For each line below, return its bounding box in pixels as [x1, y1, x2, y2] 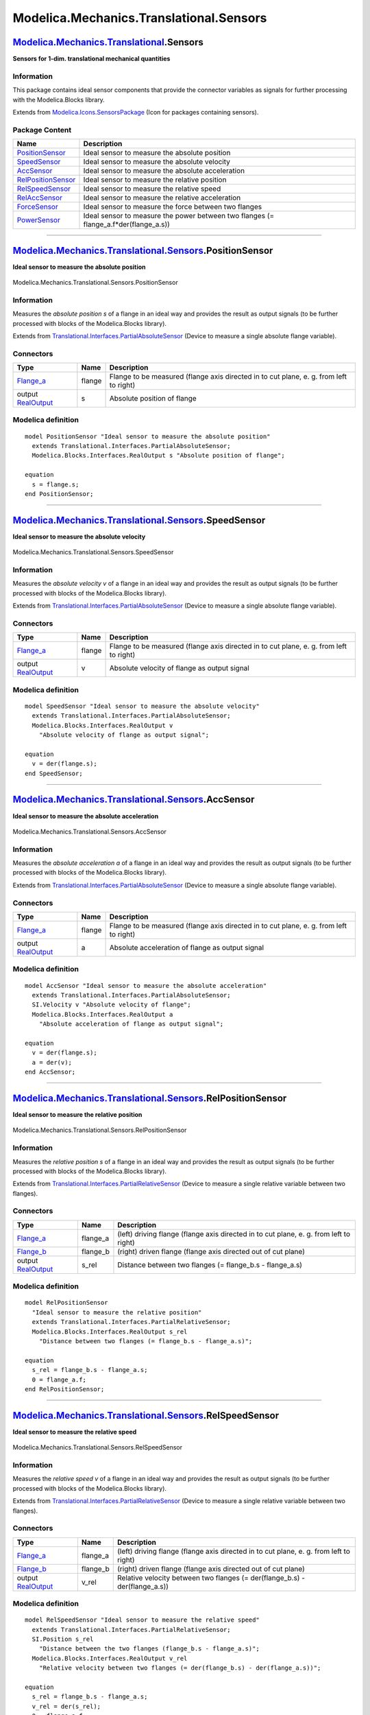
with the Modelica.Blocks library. [12, 95, 106, 104]
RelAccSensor [16, 193, 63, 202]
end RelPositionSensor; [25, 1385, 105, 1393]
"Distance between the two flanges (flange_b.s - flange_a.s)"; [38, 1645, 260, 1653]
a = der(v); [32, 1058, 72, 1066]
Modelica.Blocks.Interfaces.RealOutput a [32, 1010, 173, 1018]
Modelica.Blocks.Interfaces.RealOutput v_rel [32, 1654, 188, 1662]
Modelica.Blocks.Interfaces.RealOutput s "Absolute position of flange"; [32, 451, 285, 460]
